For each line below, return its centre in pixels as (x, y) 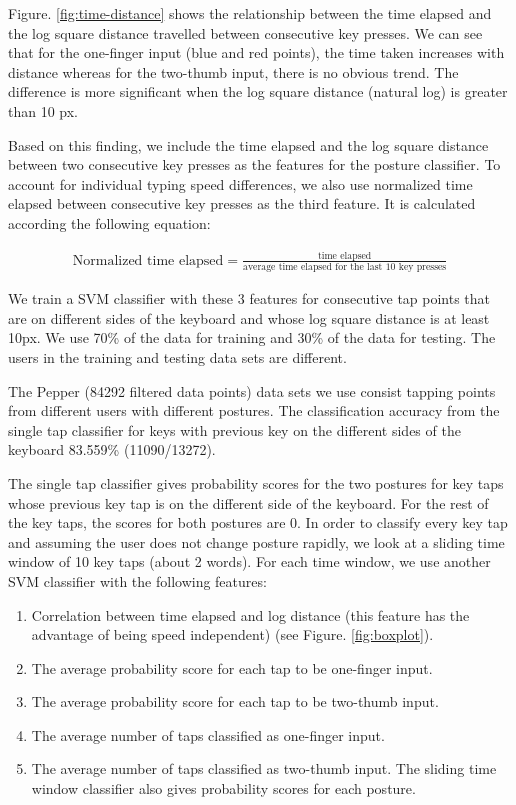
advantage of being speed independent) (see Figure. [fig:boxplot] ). (232, 634)
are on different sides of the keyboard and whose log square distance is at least (249, 317)
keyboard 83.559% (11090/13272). (112, 449)
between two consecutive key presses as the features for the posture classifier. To (254, 164)
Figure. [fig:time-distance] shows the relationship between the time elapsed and (250, 13)
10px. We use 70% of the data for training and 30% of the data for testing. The (252, 337)
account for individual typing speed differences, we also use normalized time (240, 183)
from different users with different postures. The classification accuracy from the (254, 410)
